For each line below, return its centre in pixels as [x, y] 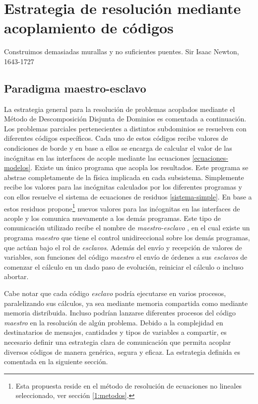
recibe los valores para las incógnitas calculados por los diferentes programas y [123, 187]
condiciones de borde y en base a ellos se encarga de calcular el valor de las [118, 148]
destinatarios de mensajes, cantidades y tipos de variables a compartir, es [115, 332]
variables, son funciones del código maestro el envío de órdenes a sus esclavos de [126, 257]
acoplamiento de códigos [89, 28]
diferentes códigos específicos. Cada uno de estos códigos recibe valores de [116, 138]
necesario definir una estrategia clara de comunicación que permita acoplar [118, 342]
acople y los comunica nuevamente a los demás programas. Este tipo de [112, 218]
